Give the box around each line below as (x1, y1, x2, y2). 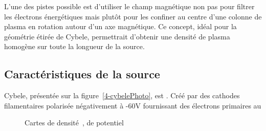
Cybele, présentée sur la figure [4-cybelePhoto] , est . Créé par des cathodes (4, 90, 240, 101)
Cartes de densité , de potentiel (25, 117, 124, 128)
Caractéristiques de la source (4, 66, 160, 82)
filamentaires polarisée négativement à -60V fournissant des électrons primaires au (4, 100, 261, 111)
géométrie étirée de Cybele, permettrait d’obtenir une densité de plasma (4, 31, 230, 41)
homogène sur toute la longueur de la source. (4, 41, 145, 52)
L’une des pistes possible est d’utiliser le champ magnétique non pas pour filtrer (4, 1, 255, 11)
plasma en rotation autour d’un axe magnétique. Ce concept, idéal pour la (4, 21, 237, 32)
